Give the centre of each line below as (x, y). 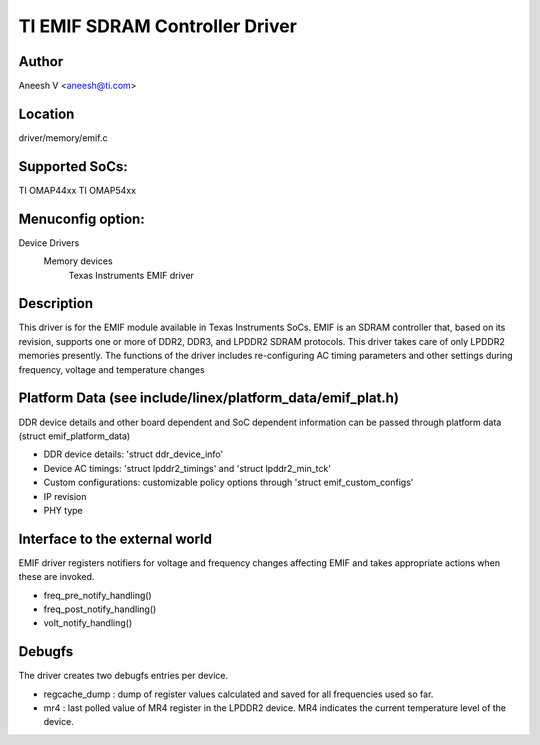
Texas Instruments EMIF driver (131, 275)
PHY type (63, 510)
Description (56, 303)
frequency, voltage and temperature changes (111, 369)
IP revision (65, 496)
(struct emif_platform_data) (74, 436)
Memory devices (78, 261)
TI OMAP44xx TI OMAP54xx (77, 190)
